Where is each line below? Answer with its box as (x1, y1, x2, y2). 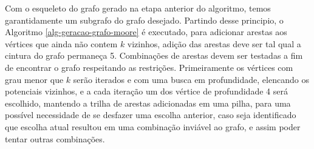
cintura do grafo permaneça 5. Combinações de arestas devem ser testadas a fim (5, 49, 303, 62)
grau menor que (5, 73, 64, 85)
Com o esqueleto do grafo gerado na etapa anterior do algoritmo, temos (5, 2, 271, 14)
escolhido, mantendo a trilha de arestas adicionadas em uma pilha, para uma (5, 96, 291, 109)
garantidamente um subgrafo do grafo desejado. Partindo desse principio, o (5, 13, 284, 26)
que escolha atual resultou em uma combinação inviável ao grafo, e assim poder (5, 120, 301, 133)
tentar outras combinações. (5, 132, 105, 145)
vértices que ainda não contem (5, 37, 118, 50)
